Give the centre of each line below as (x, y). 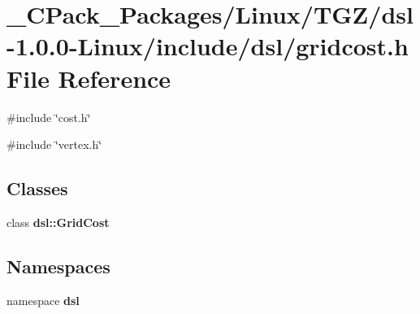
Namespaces (58, 266)
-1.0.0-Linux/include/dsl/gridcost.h (208, 46)
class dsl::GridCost (58, 222)
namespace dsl (43, 300)
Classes (37, 188)
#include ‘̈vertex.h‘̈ (54, 144)
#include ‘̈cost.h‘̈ (49, 117)
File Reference (89, 78)
